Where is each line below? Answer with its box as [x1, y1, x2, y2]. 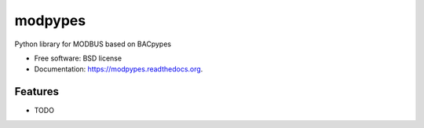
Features [14, 85, 59, 98]
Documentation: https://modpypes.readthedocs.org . [34, 64, 203, 74]
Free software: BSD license [34, 53, 122, 63]
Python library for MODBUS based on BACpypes [14, 39, 172, 49]
